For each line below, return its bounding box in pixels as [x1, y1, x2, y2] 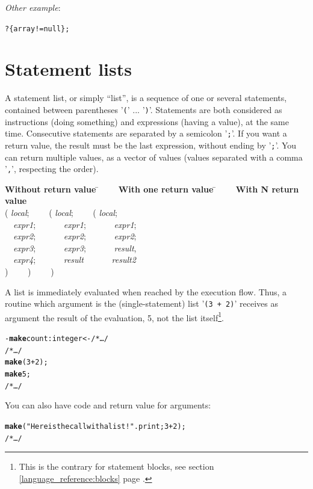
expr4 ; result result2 [13, 253, 136, 266]
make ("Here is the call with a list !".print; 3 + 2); [5, 422, 186, 431]
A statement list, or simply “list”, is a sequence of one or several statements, [5, 91, 287, 104]
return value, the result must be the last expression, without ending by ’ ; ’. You [5, 138, 297, 151]
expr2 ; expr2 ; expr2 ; [13, 230, 137, 242]
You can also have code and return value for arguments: [5, 399, 211, 411]
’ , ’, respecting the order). [5, 162, 99, 175]
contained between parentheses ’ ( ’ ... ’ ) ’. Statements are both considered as [5, 103, 282, 115]
